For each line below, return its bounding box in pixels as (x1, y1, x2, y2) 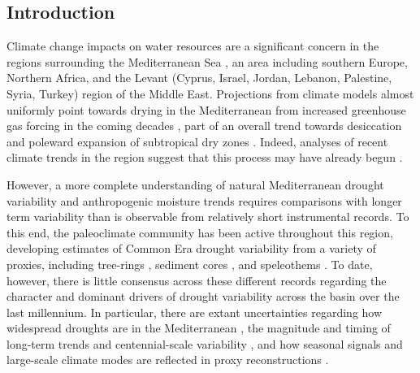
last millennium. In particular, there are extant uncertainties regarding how (6, 303, 383, 320)
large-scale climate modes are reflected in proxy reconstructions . (6, 351, 329, 368)
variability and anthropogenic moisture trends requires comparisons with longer (6, 192, 402, 209)
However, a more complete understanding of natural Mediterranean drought (6, 176, 384, 193)
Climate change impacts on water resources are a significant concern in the (6, 37, 379, 54)
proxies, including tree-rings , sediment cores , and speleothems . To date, (6, 255, 373, 272)
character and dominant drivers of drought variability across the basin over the (6, 288, 400, 305)
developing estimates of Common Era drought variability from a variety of (6, 240, 376, 257)
